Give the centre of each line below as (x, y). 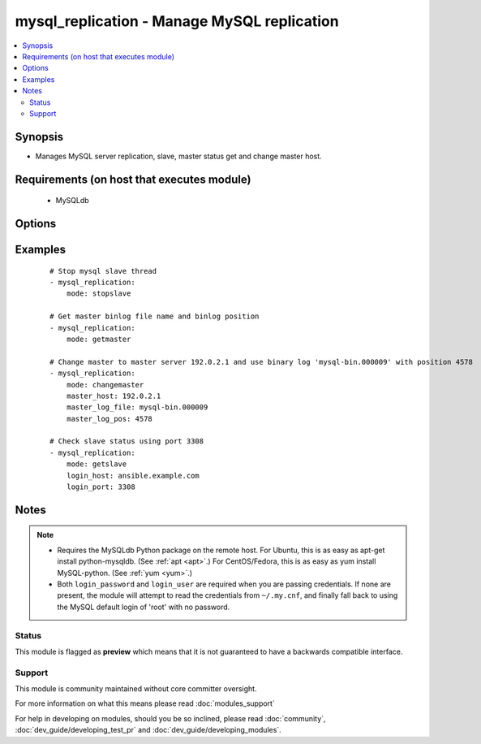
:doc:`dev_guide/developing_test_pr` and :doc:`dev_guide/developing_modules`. (148, 730)
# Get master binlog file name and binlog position (155, 316)
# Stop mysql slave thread (103, 271)
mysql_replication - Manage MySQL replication (177, 21)
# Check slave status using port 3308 (127, 441)
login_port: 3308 (101, 487)
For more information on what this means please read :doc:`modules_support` (145, 703)
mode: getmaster (99, 339)
